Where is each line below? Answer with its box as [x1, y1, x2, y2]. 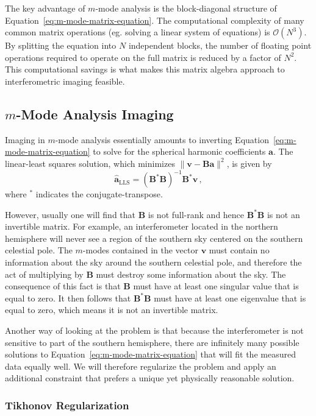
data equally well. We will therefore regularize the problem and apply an [5, 359, 276, 372]
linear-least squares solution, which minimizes [5, 157, 175, 169]
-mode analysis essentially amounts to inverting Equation [55, 133, 269, 146]
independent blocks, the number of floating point [128, 39, 312, 52]
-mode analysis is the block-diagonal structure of [95, 2, 277, 14]
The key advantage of [5, 2, 85, 14]
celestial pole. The [5, 244, 73, 256]
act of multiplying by [5, 267, 84, 280]
